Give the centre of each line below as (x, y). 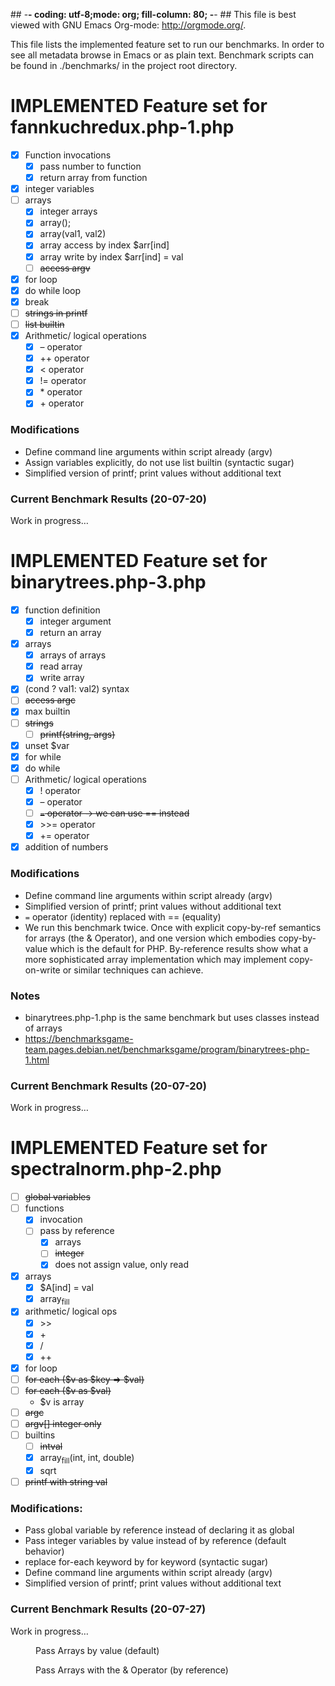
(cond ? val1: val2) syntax (77, 689)
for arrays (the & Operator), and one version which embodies (150, 938)
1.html (37, 1060)
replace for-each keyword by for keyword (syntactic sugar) (146, 1562)
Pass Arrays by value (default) (97, 1650)
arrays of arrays (73, 655)
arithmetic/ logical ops (71, 1311)
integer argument (75, 621)
